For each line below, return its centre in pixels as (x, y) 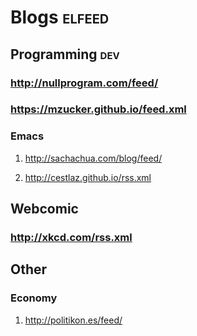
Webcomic (44, 209)
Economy (34, 298)
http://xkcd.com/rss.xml (71, 238)
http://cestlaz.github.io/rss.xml (88, 177)
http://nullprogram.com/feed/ (84, 83)
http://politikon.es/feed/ (73, 320)
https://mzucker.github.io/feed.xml (98, 109)
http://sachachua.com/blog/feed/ (93, 158)
